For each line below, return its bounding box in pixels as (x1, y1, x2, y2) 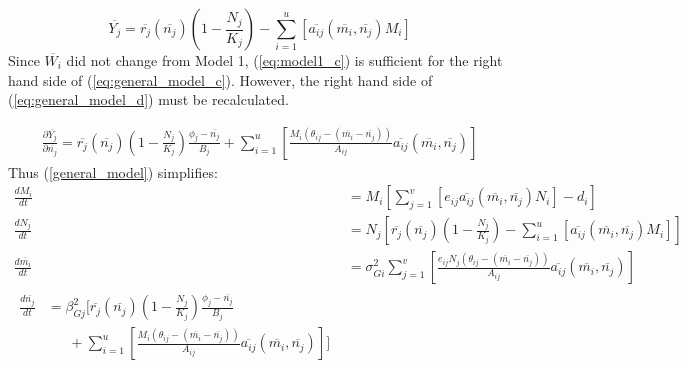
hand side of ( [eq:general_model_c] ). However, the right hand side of (8, 69, 433, 90)
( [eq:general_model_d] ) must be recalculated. (8, 89, 289, 110)
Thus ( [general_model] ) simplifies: (8, 161, 218, 182)
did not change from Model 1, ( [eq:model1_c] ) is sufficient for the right (66, 50, 503, 70)
